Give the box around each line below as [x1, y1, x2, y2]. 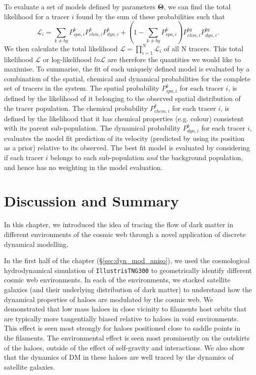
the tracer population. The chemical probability [4, 102, 148, 113]
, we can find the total [163, 1, 231, 11]
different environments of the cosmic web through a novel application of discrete [4, 229, 246, 239]
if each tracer [4, 152, 44, 163]
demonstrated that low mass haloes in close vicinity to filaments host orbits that [4, 304, 247, 314]
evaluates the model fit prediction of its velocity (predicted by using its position [4, 133, 245, 143]
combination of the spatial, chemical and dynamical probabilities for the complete [4, 73, 251, 83]
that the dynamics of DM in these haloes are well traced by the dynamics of [4, 352, 234, 362]
